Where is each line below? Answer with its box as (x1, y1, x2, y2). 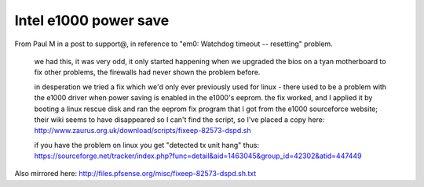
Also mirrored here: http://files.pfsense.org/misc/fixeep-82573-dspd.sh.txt (14, 169, 257, 178)
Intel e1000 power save (14, 12, 170, 29)
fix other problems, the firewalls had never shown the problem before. (34, 67, 261, 77)
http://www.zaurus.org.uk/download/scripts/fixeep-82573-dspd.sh (34, 126, 251, 135)
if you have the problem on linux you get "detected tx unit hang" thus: (34, 140, 260, 149)
